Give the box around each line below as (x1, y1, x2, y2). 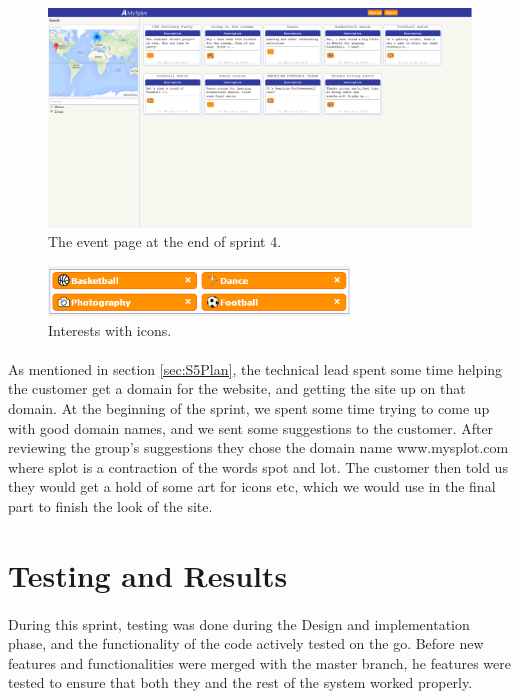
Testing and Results (8, 554, 288, 595)
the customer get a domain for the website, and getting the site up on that (8, 378, 466, 399)
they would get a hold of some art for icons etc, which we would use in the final (8, 476, 496, 497)
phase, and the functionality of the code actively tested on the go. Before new (8, 633, 484, 654)
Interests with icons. (48, 319, 172, 340)
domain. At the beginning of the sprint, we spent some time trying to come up (8, 398, 490, 419)
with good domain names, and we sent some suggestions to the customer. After (8, 417, 494, 438)
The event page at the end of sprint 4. (48, 231, 282, 252)
